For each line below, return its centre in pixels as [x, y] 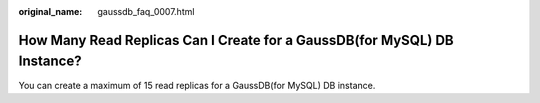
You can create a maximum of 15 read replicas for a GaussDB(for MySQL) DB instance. [197, 85]
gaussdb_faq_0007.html [146, 11]
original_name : [50, 11]
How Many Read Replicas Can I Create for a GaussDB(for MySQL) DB [236, 40]
